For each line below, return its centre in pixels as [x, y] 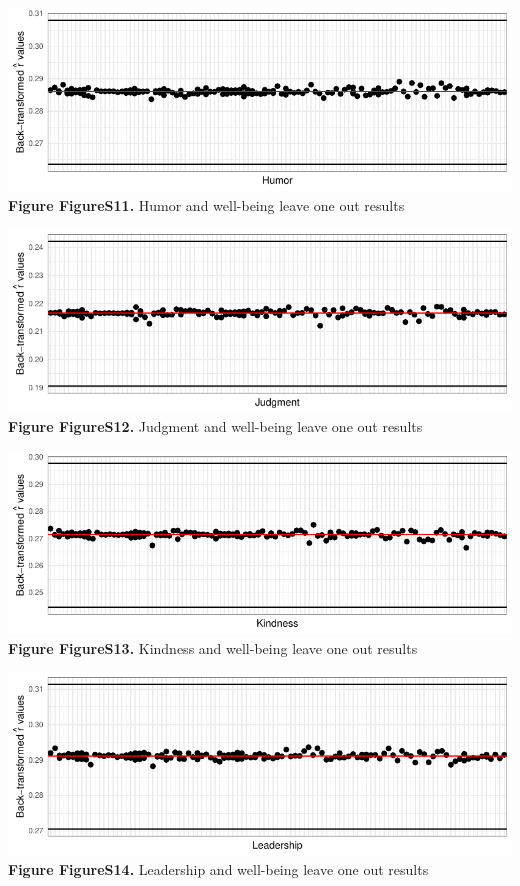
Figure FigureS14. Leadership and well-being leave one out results [218, 869]
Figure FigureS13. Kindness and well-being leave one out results [213, 647]
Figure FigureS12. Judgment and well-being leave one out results [215, 426]
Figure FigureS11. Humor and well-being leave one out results [206, 204]
